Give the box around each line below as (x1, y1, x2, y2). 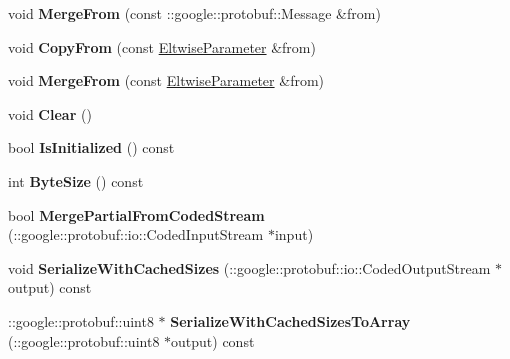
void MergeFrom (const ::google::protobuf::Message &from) (8, 3, 381, 23)
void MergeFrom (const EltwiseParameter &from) (8, 70, 325, 91)
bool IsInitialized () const (8, 137, 175, 158)
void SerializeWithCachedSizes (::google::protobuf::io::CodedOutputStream (8, 257, 491, 278)
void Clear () (8, 103, 92, 124)
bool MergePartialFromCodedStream (8, 204, 265, 225)
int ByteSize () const (8, 170, 144, 191)
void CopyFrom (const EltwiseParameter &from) (8, 36, 316, 57)
